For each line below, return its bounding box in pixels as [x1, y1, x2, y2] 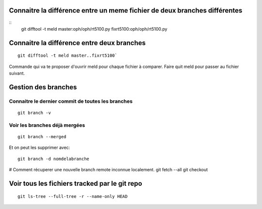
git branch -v [17, 110, 51, 116]
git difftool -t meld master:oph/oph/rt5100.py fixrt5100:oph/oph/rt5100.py [21, 26, 167, 32]
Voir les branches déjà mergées [9, 122, 85, 129]
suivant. [9, 70, 25, 76]
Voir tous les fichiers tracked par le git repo [9, 179, 143, 188]
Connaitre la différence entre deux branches [9, 39, 146, 47]
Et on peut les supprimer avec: [9, 145, 70, 150]
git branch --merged [17, 134, 66, 140]
